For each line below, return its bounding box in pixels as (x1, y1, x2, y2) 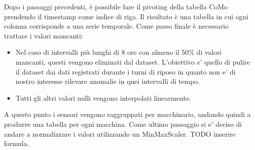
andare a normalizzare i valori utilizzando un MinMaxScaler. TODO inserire (4, 128, 236, 139)
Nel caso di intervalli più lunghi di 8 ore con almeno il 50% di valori (15, 47, 222, 57)
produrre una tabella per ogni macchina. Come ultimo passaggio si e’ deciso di (4, 118, 242, 129)
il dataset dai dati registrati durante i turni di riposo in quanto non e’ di (15, 66, 236, 76)
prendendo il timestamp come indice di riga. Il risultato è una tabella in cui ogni (4, 11, 249, 21)
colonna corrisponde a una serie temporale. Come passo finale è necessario (4, 21, 229, 31)
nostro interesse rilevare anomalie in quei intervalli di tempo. (15, 76, 200, 86)
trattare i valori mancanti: (4, 30, 83, 40)
